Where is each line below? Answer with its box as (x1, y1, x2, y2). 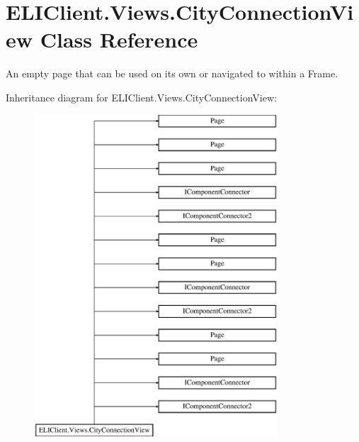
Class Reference (40, 25, 198, 54)
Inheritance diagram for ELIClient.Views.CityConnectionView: (6, 89, 277, 104)
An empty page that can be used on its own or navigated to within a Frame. (6, 66, 338, 81)
